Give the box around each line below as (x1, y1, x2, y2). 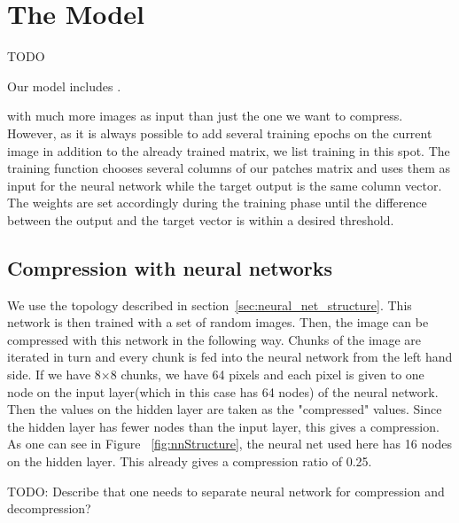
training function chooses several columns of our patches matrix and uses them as (7, 159, 451, 177)
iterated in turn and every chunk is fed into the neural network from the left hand (7, 347, 453, 366)
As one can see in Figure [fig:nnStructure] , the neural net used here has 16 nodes (7, 434, 453, 453)
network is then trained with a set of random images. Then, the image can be (7, 313, 429, 332)
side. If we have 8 (7, 365, 101, 384)
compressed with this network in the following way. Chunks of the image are (7, 330, 422, 348)
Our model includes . (7, 76, 121, 95)
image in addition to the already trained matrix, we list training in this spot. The (7, 141, 450, 160)
